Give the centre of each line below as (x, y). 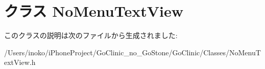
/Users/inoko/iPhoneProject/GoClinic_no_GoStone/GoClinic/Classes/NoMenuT (132, 52)
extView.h (20, 62)
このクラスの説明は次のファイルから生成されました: (91, 35)
